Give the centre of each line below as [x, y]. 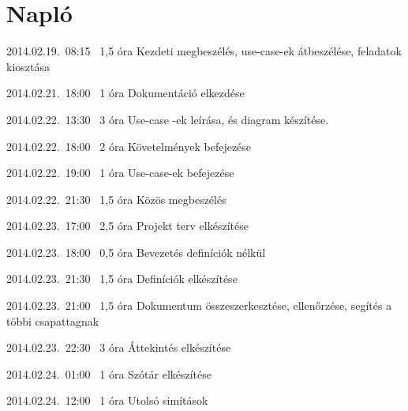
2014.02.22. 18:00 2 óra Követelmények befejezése [129, 146]
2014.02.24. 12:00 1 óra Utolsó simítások [107, 400]
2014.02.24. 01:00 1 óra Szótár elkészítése [109, 373]
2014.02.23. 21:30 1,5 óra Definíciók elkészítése [122, 279]
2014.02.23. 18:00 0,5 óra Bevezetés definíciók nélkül [136, 252]
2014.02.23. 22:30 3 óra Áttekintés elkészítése [119, 347]
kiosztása [28, 66]
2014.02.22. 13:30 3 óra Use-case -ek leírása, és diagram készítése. [168, 119]
